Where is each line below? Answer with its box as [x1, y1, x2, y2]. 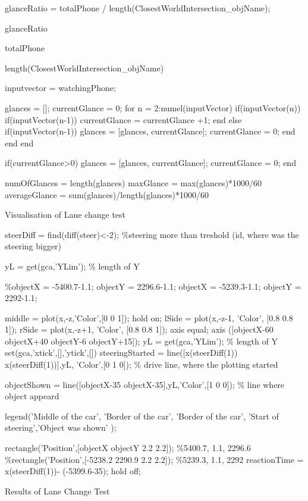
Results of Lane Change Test [5, 484, 110, 497]
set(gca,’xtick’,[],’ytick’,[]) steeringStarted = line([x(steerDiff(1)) [5, 346, 238, 359]
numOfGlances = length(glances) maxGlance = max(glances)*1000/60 [5, 176, 262, 189]
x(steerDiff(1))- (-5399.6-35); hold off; [5, 465, 141, 477]
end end [5, 136, 34, 149]
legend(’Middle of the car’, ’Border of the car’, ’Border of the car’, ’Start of [5, 409, 279, 422]
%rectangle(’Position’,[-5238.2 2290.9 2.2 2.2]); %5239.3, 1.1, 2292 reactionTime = [5, 453, 304, 465]
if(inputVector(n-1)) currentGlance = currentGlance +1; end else [5, 113, 242, 126]
